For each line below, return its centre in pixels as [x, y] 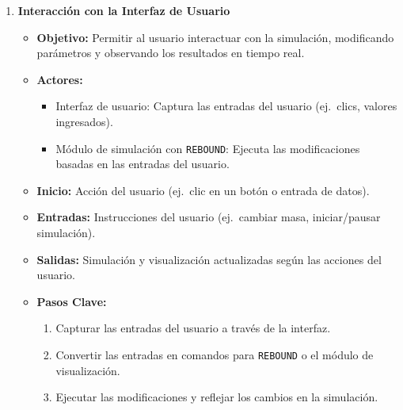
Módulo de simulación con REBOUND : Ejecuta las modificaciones [208, 148]
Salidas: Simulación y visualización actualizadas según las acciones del [209, 259]
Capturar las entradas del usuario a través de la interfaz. [193, 328]
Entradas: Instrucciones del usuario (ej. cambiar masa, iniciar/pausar [209, 217]
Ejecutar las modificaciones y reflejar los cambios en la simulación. [217, 397]
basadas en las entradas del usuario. [143, 164]
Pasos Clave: [72, 301]
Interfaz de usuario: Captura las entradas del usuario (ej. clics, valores [226, 106]
